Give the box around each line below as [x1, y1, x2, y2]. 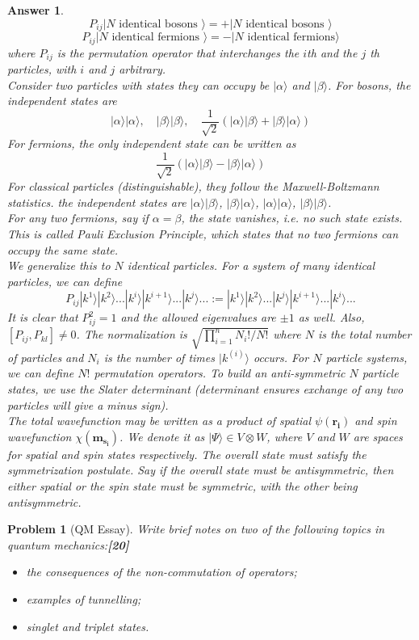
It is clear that [7, 309, 78, 326]
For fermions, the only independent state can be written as [7, 135, 296, 152]
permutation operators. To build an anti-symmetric [94, 364, 346, 381]
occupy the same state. [7, 241, 119, 258]
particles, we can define [7, 272, 123, 289]
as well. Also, [298, 309, 365, 326]
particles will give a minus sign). [7, 396, 169, 413]
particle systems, [325, 348, 408, 365]
